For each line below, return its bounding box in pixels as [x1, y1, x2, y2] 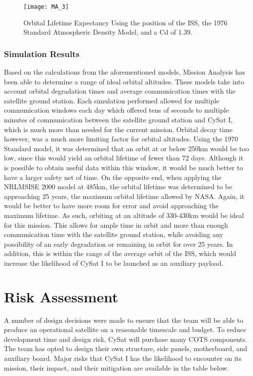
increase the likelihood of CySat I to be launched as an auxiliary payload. [4, 257, 224, 268]
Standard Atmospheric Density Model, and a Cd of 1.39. [23, 27, 193, 37]
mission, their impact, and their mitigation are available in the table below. [4, 362, 229, 373]
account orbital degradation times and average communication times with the [4, 86, 236, 96]
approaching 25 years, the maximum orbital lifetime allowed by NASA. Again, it [4, 191, 245, 201]
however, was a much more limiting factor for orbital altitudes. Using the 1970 [4, 134, 238, 144]
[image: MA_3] [23, 3, 69, 10]
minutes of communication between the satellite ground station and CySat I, [4, 115, 233, 125]
